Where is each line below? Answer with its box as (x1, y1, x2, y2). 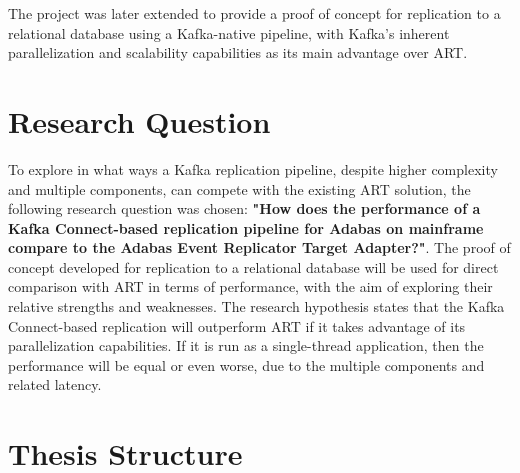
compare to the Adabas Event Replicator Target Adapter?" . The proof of (8, 237, 511, 258)
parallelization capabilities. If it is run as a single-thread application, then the (8, 335, 484, 356)
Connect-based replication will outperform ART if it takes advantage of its (8, 315, 466, 336)
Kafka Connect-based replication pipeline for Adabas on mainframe (8, 217, 484, 238)
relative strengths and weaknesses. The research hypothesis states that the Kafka (8, 296, 505, 317)
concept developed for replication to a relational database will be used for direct (8, 256, 499, 277)
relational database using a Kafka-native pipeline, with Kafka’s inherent (8, 22, 450, 43)
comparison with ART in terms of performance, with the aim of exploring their (8, 276, 493, 297)
